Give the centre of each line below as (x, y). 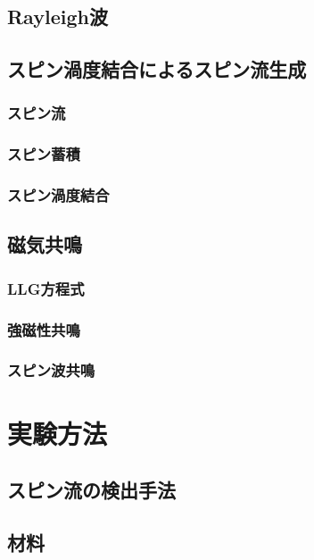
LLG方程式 (46, 288)
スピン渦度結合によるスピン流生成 (157, 69)
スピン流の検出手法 (91, 490)
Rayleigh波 (58, 17)
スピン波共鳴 (51, 370)
